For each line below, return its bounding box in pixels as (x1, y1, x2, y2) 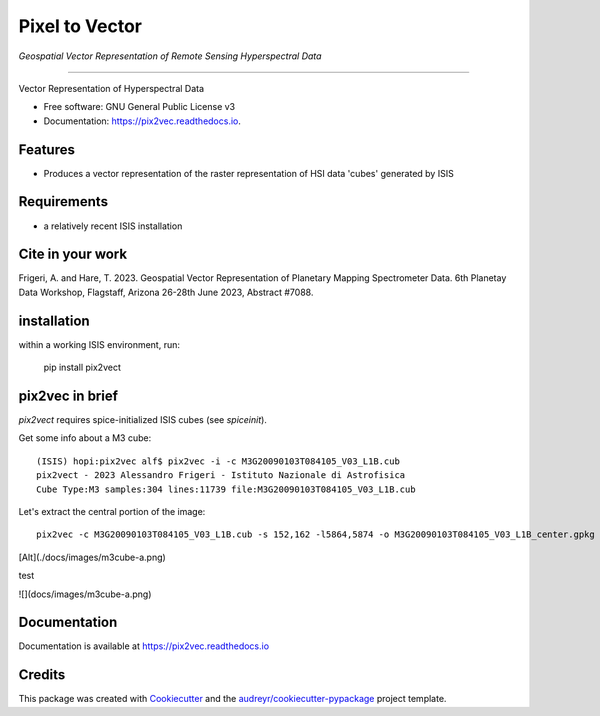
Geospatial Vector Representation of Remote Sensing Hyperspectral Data (18, 50, 322, 62)
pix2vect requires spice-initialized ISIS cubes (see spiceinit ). (18, 414, 267, 426)
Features (18, 141, 75, 158)
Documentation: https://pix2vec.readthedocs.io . (43, 115, 242, 127)
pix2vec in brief (18, 387, 119, 404)
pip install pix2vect (43, 361, 122, 374)
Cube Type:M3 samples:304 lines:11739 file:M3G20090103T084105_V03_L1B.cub (36, 483, 416, 495)
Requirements (18, 193, 109, 210)
